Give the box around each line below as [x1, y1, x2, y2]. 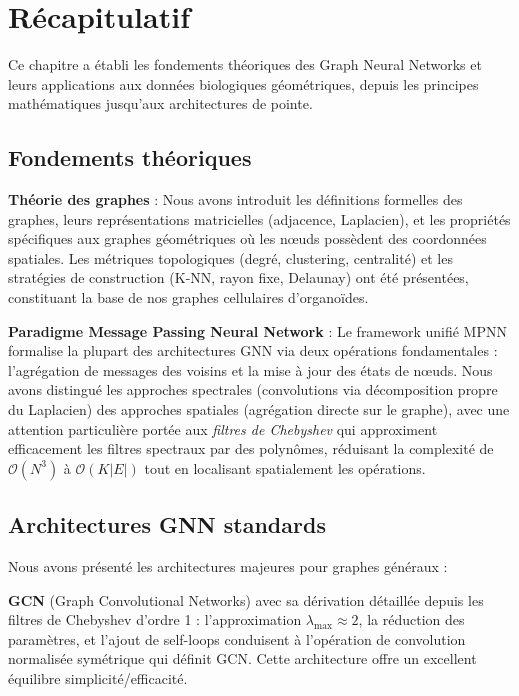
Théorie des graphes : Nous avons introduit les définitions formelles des [8, 189, 463, 210]
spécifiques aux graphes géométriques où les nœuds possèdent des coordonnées [8, 228, 487, 249]
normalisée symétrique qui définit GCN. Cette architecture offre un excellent [8, 648, 477, 669]
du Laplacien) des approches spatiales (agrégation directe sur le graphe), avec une [8, 399, 510, 420]
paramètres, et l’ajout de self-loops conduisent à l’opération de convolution [8, 628, 466, 649]
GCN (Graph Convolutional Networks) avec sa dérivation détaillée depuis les [8, 589, 484, 610]
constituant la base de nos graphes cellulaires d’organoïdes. [8, 287, 369, 308]
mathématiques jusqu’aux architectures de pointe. [8, 93, 313, 114]
